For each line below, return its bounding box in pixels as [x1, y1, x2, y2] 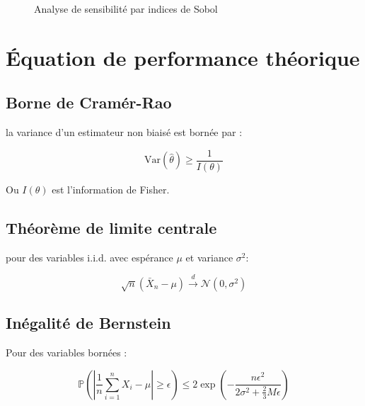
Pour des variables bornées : [6, 345, 127, 360]
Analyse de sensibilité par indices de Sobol [34, 1, 218, 16]
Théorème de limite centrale [6, 216, 217, 238]
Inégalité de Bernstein [6, 312, 171, 334]
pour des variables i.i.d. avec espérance [6, 249, 173, 264]
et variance [185, 249, 233, 264]
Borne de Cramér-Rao [6, 91, 172, 113]
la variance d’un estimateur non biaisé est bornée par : [6, 125, 243, 140]
